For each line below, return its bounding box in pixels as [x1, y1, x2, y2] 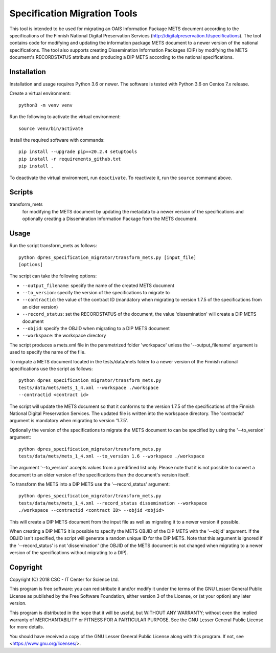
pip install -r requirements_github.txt [18, 156, 121, 162]
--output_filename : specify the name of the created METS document [22, 282, 175, 289]
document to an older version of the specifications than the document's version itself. [9, 471, 190, 478]
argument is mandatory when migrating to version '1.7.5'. [9, 418, 129, 424]
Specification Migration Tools [9, 8, 137, 19]
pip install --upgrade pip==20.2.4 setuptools [18, 149, 137, 155]
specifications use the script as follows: [9, 365, 93, 372]
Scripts [9, 188, 33, 197]
